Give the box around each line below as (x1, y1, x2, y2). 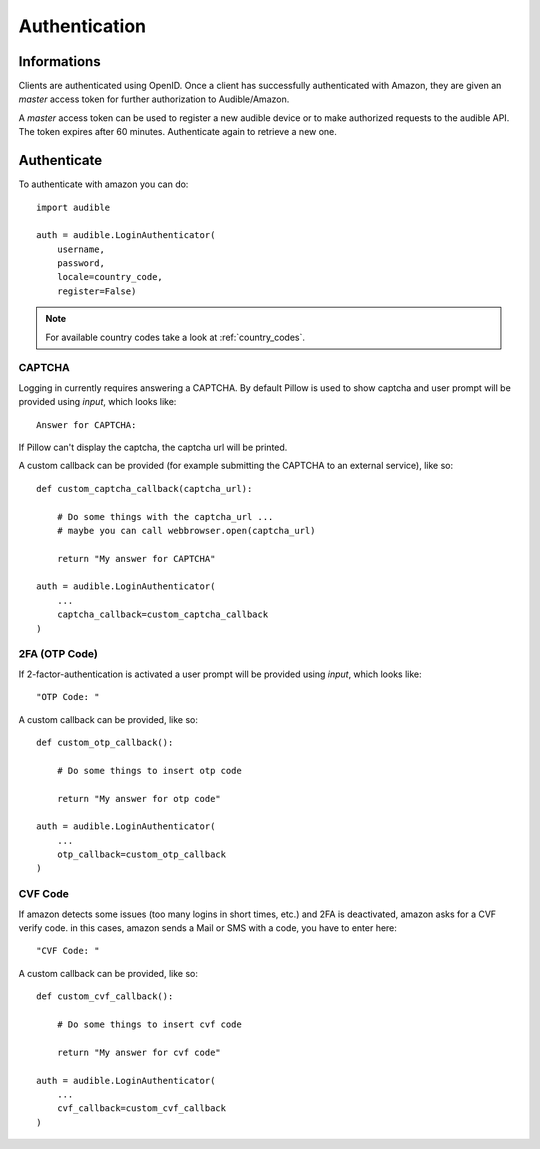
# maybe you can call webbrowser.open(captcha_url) (56, 525, 316, 536)
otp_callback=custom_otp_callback (56, 849, 227, 860)
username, (56, 243, 105, 255)
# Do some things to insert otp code (56, 765, 242, 776)
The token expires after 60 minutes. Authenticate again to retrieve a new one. (18, 126, 337, 138)
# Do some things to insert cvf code (56, 1018, 242, 1030)
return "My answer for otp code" (56, 793, 222, 804)
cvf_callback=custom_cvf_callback (56, 1103, 227, 1114)
